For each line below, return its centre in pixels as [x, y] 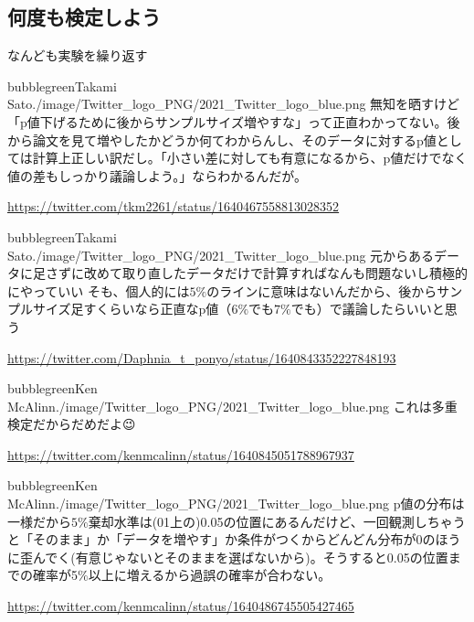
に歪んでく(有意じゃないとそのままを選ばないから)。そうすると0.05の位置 [228, 557]
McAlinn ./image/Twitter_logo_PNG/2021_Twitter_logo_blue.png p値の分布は [236, 504]
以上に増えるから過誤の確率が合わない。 [210, 575]
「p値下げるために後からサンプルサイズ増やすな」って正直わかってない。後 [234, 121]
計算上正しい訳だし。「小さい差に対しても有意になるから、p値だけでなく [250, 158]
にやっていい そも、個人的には [99, 290]
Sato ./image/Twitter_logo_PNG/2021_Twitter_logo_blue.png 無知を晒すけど [234, 104]
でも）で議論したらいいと [368, 309]
